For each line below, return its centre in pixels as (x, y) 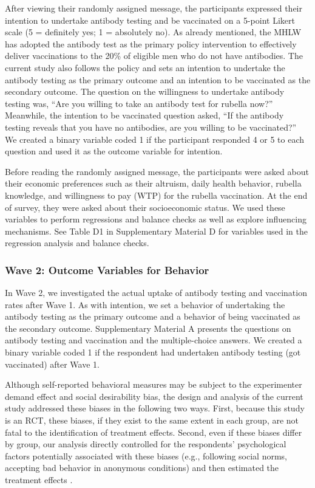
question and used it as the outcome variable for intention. (114, 151)
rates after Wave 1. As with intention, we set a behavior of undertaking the (145, 304)
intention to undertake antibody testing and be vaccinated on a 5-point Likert (150, 20)
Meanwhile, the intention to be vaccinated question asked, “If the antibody (144, 115)
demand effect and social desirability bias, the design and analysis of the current (154, 396)
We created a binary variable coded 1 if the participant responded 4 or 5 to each (155, 139)
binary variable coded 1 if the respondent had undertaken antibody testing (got (153, 352)
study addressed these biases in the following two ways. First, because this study (155, 408)
